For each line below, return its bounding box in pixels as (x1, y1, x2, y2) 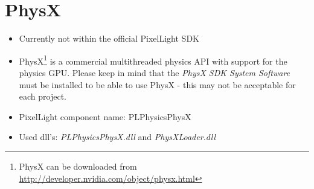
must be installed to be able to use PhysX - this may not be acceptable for (19, 78, 296, 91)
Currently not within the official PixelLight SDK (19, 32, 199, 45)
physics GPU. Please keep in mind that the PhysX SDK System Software (19, 66, 290, 78)
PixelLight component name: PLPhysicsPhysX (19, 110, 191, 123)
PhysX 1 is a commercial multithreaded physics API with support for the (19, 53, 287, 67)
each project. (19, 90, 67, 103)
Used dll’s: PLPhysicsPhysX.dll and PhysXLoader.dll (19, 130, 216, 143)
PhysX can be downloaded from (19, 159, 137, 172)
